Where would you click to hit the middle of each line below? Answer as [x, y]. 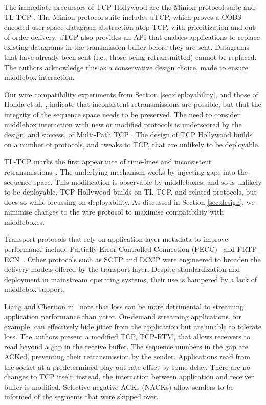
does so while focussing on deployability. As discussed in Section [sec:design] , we [129, 201]
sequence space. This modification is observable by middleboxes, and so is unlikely [133, 182]
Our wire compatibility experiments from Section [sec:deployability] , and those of [131, 94]
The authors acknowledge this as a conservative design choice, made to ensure [126, 67]
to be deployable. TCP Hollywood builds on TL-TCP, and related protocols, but [130, 192]
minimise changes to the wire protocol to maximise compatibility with [114, 212]
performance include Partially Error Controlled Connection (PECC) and [120, 249]
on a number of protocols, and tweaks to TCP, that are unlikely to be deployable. [132, 144]
